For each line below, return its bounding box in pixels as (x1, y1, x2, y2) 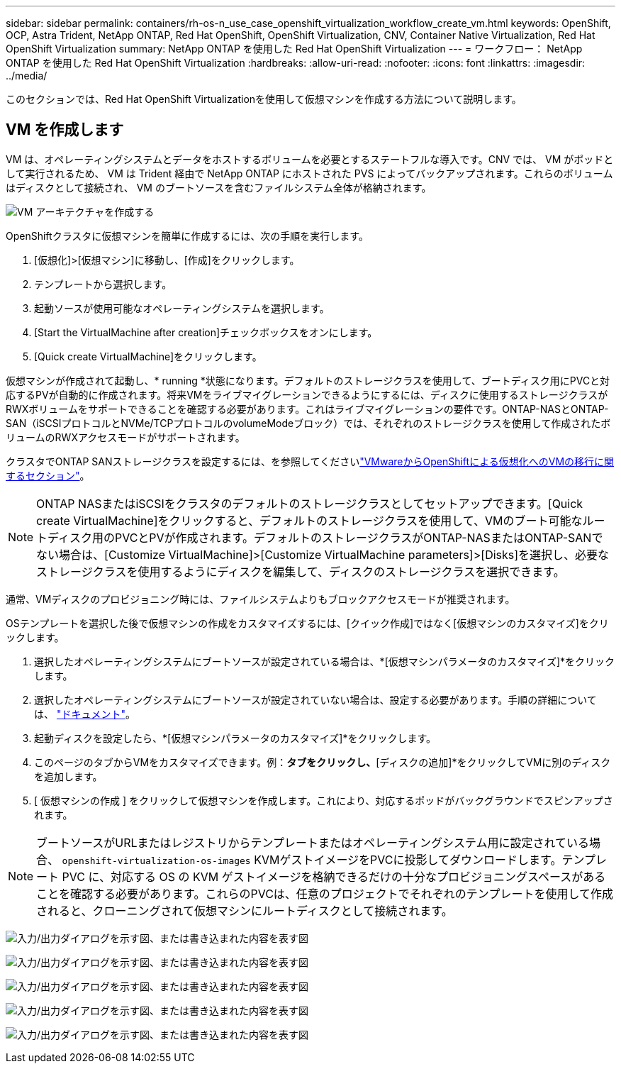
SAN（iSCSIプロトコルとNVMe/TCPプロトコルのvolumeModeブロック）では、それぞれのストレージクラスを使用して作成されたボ (6, 416, 611, 429)
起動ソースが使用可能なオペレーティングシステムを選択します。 (34, 301, 330, 314)
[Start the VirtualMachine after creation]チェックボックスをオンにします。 (34, 326, 378, 338)
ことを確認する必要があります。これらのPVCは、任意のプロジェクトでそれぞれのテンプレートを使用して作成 (36, 886, 613, 901)
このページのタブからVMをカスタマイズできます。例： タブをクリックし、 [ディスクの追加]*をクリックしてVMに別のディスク (34, 755, 611, 768)
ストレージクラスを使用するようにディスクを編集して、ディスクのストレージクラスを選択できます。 (36, 564, 565, 579)
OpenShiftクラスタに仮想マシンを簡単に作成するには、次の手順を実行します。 (6, 229, 369, 242)
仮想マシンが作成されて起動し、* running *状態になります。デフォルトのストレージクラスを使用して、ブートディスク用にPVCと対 (6, 374, 610, 387)
